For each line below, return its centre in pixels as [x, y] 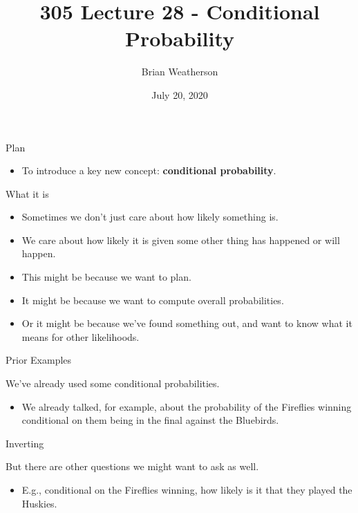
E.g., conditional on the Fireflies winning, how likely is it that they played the [187, 489]
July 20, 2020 [180, 94]
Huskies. [39, 503]
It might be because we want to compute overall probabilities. [153, 300]
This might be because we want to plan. [106, 277]
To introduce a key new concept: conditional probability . [149, 170]
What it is [27, 193]
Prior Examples [39, 360]
